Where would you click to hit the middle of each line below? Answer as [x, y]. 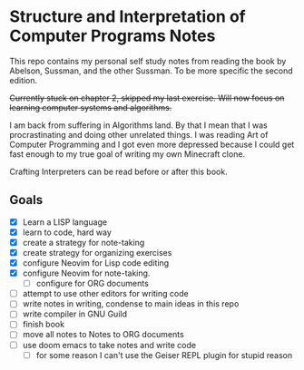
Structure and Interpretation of [128, 17]
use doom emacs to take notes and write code [109, 345]
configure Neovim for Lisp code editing [96, 263]
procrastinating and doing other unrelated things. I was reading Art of [139, 134]
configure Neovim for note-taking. [86, 273]
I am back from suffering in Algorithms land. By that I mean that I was [138, 125]
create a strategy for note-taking [83, 242]
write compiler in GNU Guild [74, 314]
